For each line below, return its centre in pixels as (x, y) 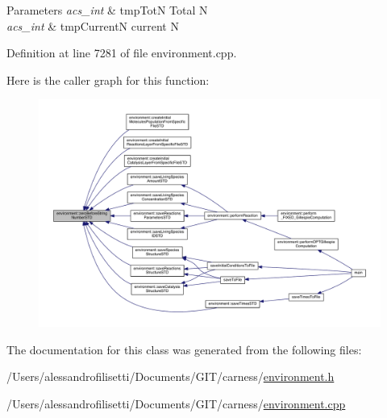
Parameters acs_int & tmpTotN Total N (107, 10)
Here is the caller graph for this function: (108, 79)
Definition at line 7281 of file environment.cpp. (122, 53)
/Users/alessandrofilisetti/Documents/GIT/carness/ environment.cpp (176, 403)
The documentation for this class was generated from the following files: (184, 349)
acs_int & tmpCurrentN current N (93, 25)
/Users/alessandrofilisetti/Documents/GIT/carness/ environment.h (171, 376)
